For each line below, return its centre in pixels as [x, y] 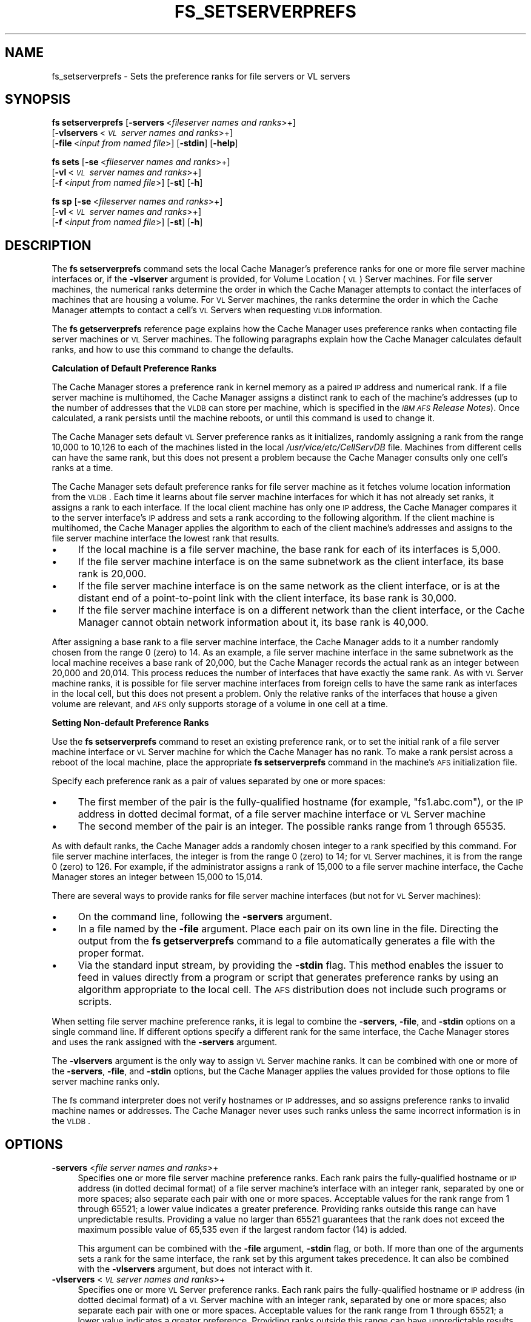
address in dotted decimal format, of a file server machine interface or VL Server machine [282, 814]
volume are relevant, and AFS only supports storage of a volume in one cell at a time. [220, 704]
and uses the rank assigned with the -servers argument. [165, 1042]
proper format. [111, 953]
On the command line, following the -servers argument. [205, 917]
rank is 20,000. [112, 574]
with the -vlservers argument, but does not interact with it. [195, 1269]
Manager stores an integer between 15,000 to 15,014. [157, 877]
